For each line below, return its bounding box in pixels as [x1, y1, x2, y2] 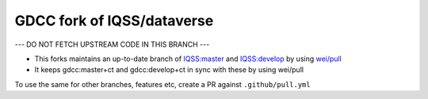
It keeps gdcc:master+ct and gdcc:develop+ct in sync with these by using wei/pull [34, 65, 304, 74]
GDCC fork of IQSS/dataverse [14, 12, 214, 29]
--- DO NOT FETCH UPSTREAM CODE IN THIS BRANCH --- [14, 40, 210, 49]
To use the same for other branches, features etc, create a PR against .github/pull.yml [14, 79, 311, 89]
